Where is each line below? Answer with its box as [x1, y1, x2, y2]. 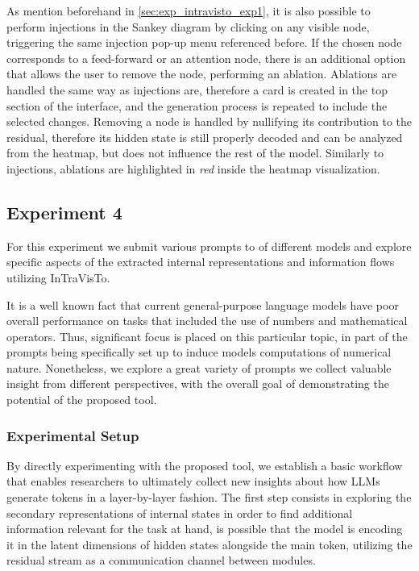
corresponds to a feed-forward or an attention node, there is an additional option [6, 49, 406, 66]
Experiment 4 [6, 199, 122, 224]
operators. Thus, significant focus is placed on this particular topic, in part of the [6, 327, 408, 344]
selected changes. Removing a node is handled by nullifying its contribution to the [6, 113, 413, 130]
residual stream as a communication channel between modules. [6, 552, 316, 569]
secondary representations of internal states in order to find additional [6, 504, 353, 521]
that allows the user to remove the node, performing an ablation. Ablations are [6, 65, 397, 82]
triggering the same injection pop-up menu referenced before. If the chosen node [6, 34, 402, 51]
